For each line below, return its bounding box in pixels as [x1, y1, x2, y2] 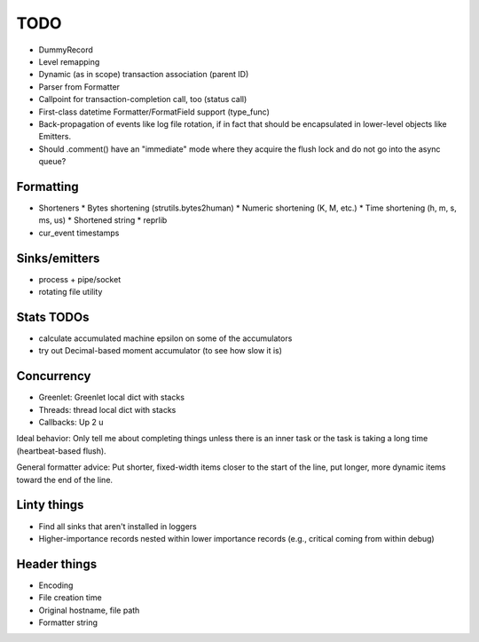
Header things [16, 556, 98, 572]
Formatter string [38, 617, 98, 628]
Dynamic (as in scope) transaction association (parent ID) [38, 69, 249, 80]
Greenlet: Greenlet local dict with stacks [38, 392, 185, 403]
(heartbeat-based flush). [16, 445, 106, 456]
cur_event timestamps [38, 227, 120, 238]
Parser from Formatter [38, 81, 120, 92]
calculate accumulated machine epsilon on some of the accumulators [38, 333, 293, 344]
